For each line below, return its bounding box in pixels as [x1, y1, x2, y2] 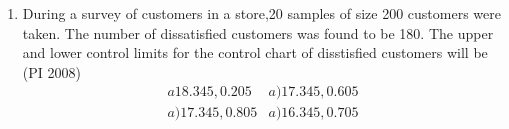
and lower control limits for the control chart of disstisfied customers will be [22, 42, 488, 63]
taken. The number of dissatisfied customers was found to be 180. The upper [22, 22, 494, 43]
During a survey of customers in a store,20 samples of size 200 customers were [22, 3, 501, 23]
